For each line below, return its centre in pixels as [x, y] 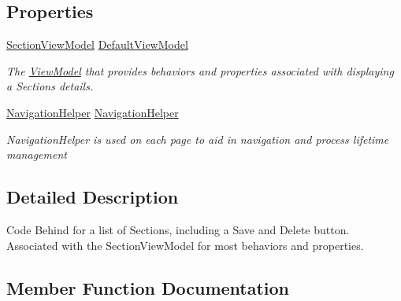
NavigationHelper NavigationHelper [93, 112]
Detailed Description [93, 197]
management [37, 154]
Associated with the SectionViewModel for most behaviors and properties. [185, 245]
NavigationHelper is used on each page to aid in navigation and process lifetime [198, 139]
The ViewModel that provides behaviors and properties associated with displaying [200, 70]
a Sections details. [50, 86]
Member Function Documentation [148, 287]
